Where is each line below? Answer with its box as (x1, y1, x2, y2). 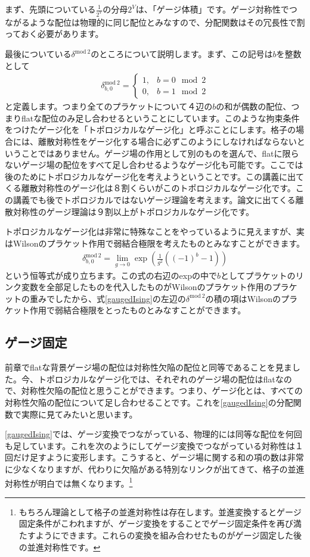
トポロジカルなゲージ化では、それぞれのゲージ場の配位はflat (38, 372, 275, 385)
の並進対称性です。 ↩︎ (18, 540, 101, 553)
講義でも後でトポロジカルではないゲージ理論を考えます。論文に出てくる (13, 194, 296, 206)
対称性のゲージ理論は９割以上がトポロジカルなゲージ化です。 (13, 205, 255, 217)
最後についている (5, 48, 72, 60)
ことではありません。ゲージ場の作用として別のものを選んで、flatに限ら (21, 147, 299, 159)
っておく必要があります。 (5, 27, 104, 40)
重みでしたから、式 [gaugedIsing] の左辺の (29, 292, 186, 304)
